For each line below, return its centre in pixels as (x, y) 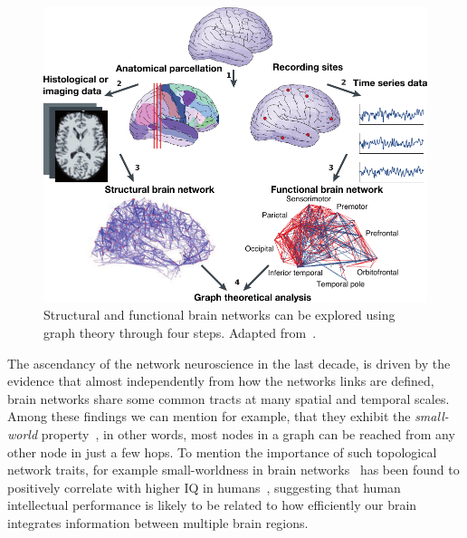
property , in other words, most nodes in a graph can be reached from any (248, 434)
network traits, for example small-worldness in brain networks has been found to (233, 470)
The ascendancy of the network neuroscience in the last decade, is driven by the (229, 363)
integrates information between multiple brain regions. (158, 523)
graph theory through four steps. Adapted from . (180, 333)
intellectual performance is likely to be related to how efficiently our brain (212, 505)
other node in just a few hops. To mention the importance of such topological (222, 452)
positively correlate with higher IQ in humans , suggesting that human (204, 487)
